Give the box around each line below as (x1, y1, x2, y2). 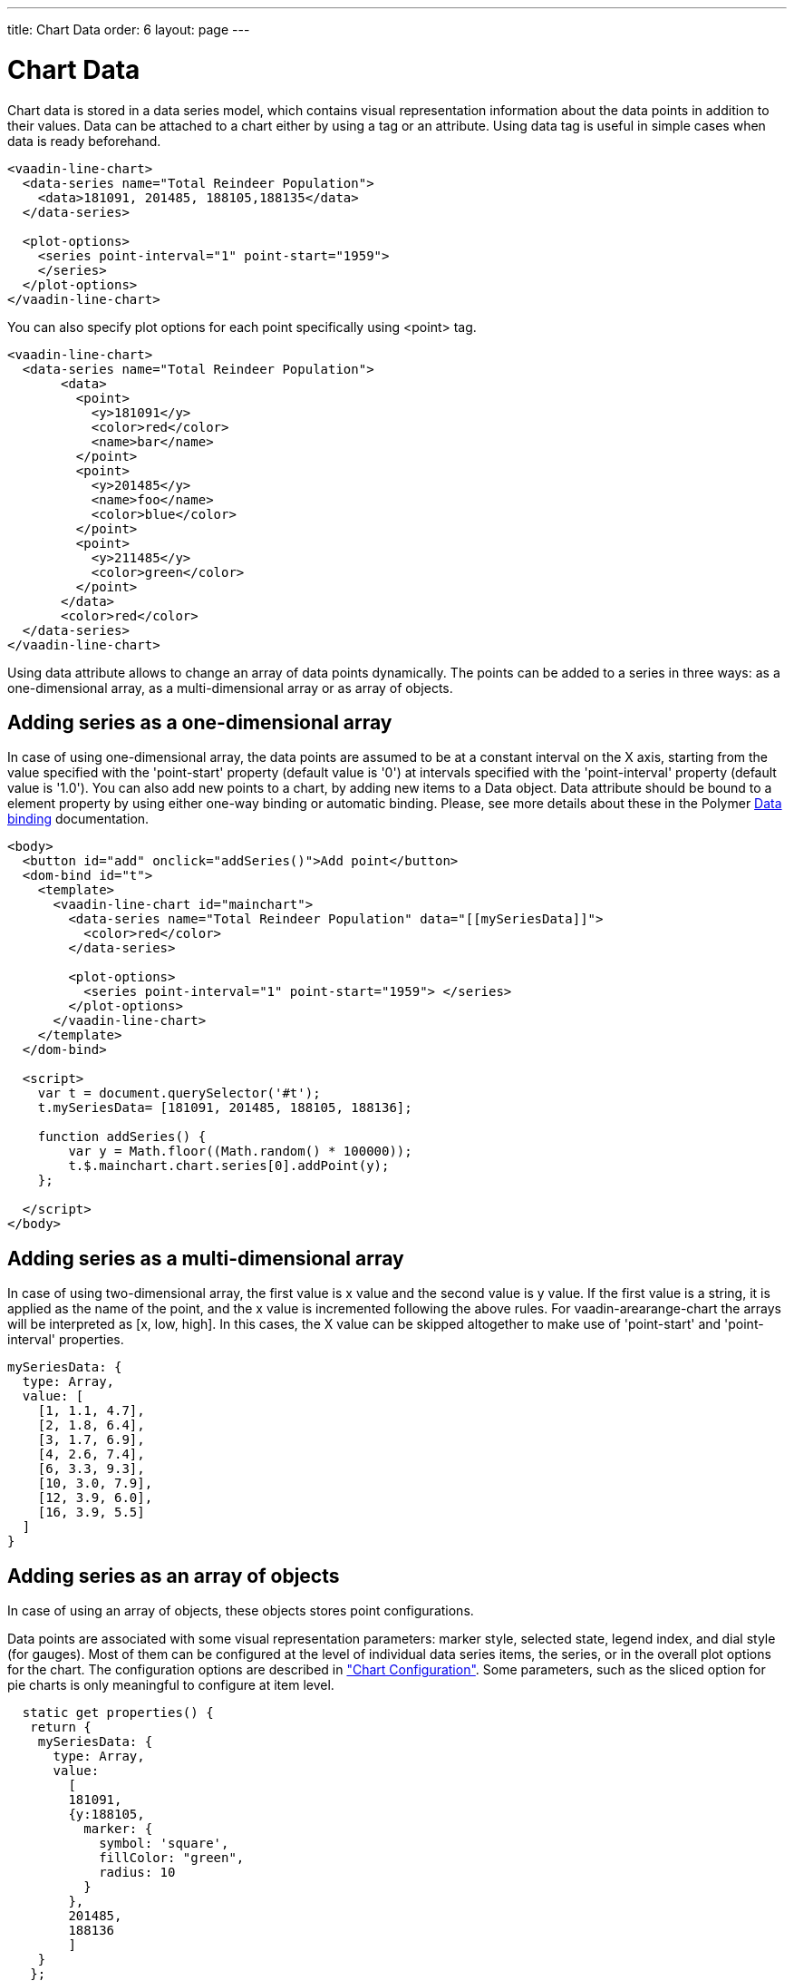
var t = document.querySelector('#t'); (37, 1086, 321, 1101)
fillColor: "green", (99, 1850, 245, 1866)
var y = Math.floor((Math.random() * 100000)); (68, 1144, 412, 1159)
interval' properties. (7, 1332, 124, 1348)
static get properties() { (22, 1705, 214, 1721)
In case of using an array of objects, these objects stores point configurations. (7, 1603, 474, 1619)
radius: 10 (99, 1865, 176, 1880)
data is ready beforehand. (7, 132, 161, 149)
